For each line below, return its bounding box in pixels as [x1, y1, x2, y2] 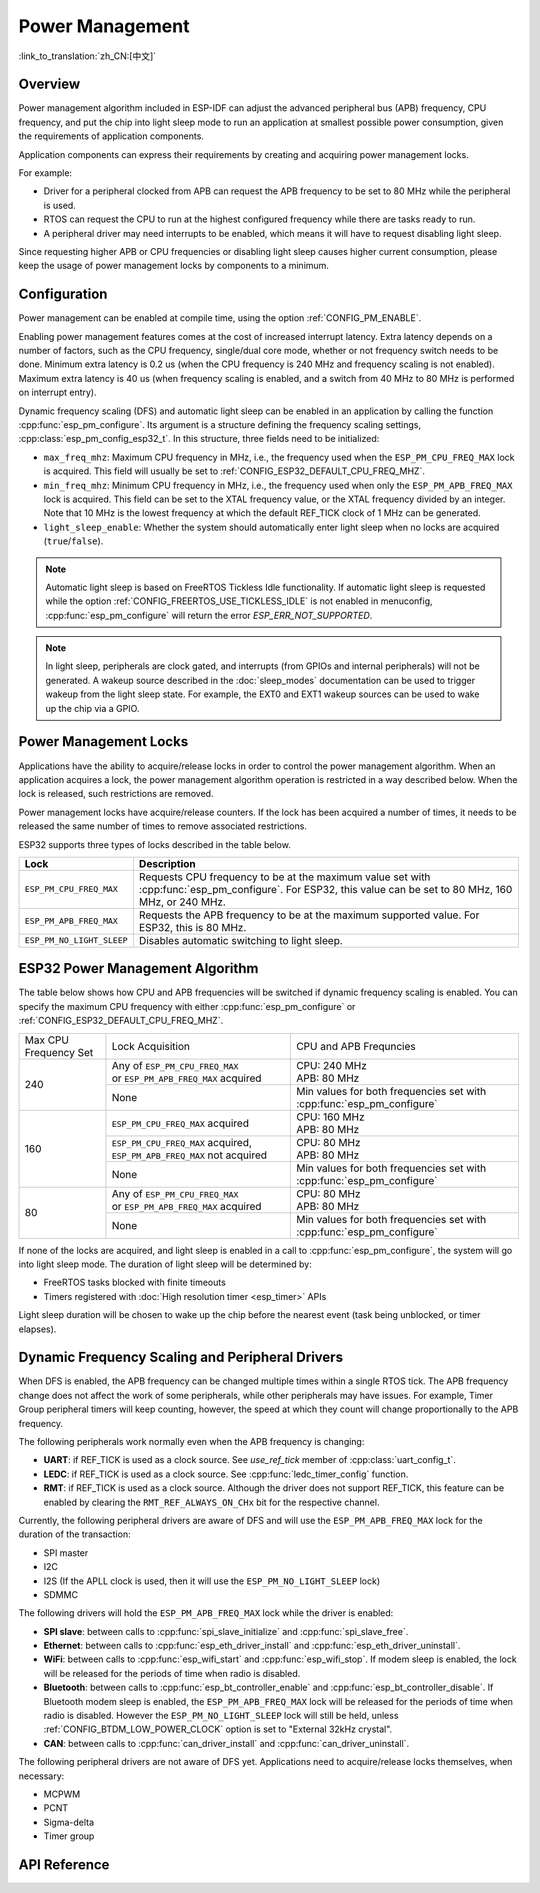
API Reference [18, 1856, 110, 1873]
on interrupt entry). [18, 386, 97, 399]
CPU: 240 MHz [296, 1058, 367, 1072]
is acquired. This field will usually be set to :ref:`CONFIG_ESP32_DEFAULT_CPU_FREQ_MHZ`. [43, 465, 425, 477]
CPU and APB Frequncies [296, 1039, 417, 1053]
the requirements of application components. [18, 130, 205, 142]
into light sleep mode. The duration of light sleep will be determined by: [18, 1258, 312, 1270]
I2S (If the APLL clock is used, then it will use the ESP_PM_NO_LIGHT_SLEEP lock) [43, 1575, 380, 1587]
